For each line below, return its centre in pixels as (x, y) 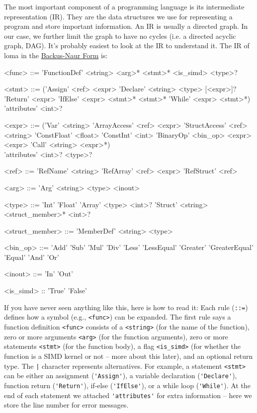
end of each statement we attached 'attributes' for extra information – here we (128, 395)
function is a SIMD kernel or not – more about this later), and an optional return (128, 356)
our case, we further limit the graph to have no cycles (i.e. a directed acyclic (120, 36)
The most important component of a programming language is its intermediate (124, 6)
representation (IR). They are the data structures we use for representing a (118, 16)
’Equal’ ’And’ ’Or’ (32, 257)
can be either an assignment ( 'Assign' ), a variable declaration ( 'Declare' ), (121, 375)
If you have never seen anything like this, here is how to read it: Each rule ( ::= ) (126, 307)
